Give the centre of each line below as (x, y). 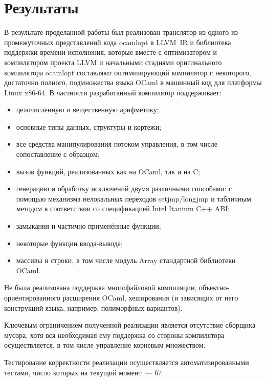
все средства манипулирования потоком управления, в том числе (117, 144)
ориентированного (32, 297)
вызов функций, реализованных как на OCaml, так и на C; (108, 171)
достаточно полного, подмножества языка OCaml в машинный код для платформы (133, 82)
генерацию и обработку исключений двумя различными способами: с (124, 188)
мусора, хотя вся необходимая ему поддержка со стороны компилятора (114, 335)
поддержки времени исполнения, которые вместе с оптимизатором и (110, 52)
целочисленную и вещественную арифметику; (87, 109)
